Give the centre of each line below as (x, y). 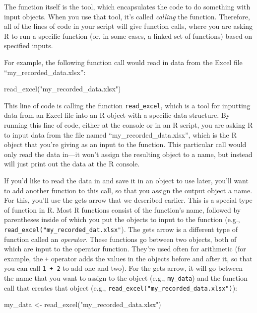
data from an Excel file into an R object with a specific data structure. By (117, 115)
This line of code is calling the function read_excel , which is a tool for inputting (127, 105)
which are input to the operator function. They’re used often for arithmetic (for (125, 249)
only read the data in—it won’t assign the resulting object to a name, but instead (128, 154)
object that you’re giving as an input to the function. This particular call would (125, 144)
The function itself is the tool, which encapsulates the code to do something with (127, 6)
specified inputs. (29, 45)
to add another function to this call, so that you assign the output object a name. (128, 190)
